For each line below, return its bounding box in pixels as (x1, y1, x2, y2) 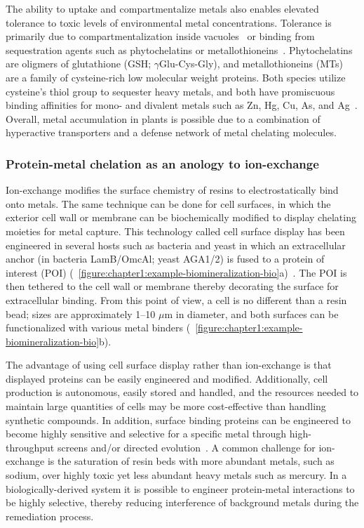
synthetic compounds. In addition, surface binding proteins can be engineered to (6, 412, 351, 427)
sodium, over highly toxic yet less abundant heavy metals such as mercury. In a (6, 468, 347, 482)
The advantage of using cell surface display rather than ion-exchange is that (6, 357, 332, 372)
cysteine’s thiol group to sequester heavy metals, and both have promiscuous (6, 84, 335, 98)
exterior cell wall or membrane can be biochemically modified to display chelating (6, 210, 356, 225)
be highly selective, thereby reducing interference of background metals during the (6, 495, 359, 510)
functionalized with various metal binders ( (6, 320, 191, 335)
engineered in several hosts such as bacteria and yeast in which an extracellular (6, 237, 346, 252)
